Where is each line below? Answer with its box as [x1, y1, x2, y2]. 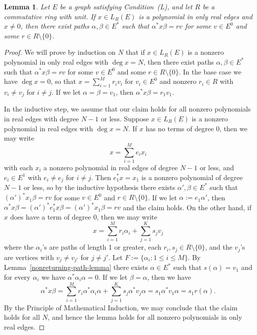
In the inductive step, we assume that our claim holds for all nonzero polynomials [4, 104, 251, 114]
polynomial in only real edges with [4, 56, 109, 67]
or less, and [199, 162, 234, 172]
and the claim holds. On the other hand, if [123, 202, 252, 212]
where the [4, 242, 34, 252]
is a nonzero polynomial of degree [141, 172, 243, 182]
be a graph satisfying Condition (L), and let [60, 1, 192, 11]
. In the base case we [179, 66, 242, 76]
